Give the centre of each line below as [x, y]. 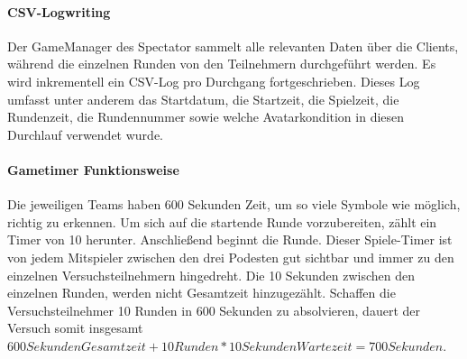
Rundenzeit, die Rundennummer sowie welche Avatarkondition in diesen [206, 117]
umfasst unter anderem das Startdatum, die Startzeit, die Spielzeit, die [203, 99]
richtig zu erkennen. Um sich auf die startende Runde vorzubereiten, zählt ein [222, 221]
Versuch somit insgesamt [75, 328]
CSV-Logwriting [59, 11]
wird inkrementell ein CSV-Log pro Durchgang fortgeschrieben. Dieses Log [214, 81]
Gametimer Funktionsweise [93, 169]
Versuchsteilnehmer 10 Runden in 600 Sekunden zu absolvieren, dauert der [214, 310]
